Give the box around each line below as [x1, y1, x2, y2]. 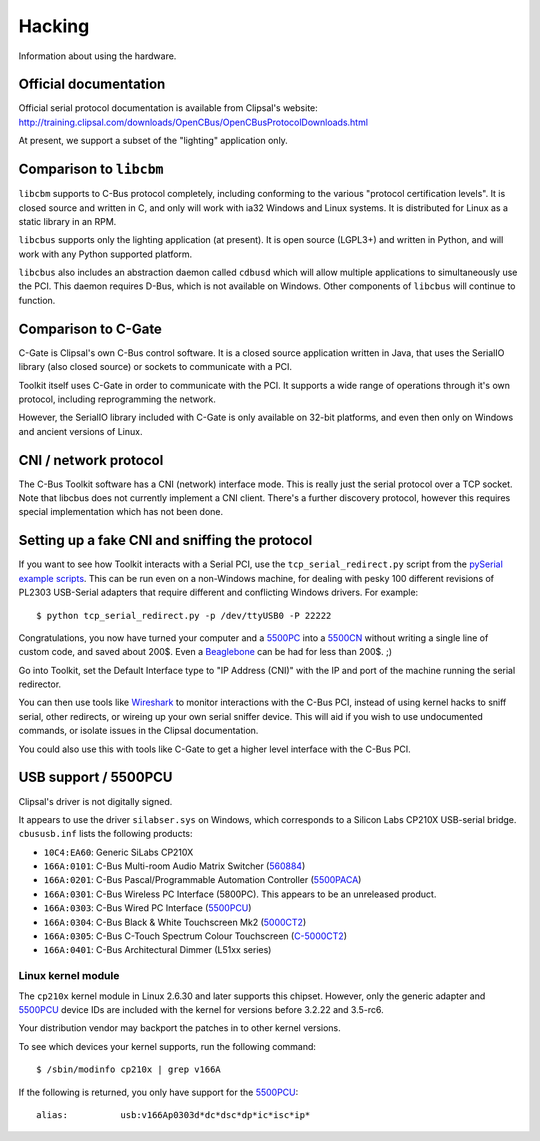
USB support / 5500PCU [18, 769, 173, 786]
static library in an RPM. [18, 215, 117, 227]
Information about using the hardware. [18, 50, 177, 62]
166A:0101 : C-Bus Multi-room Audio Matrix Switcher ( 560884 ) [43, 860, 306, 872]
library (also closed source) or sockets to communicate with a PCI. [18, 361, 293, 373]
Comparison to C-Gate [18, 320, 162, 337]
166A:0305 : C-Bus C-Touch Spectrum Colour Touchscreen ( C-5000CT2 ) [43, 930, 348, 942]
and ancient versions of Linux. [18, 425, 143, 437]
